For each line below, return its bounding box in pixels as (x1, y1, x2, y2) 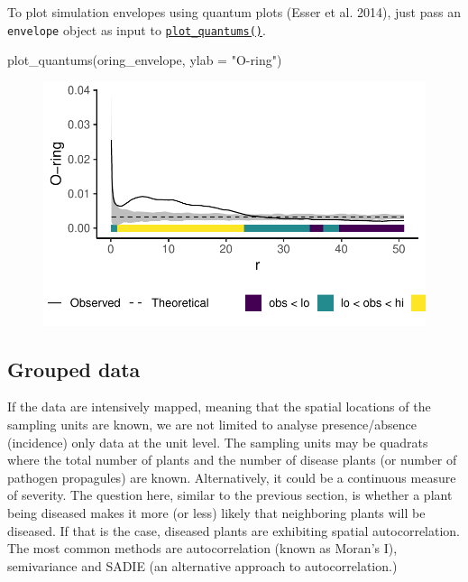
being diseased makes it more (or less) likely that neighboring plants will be (7, 503, 426, 522)
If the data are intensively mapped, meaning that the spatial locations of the (7, 397, 431, 416)
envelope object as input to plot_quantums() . (7, 20, 266, 39)
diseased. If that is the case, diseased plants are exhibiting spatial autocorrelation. (7, 521, 461, 540)
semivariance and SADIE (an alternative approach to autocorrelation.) (7, 556, 398, 575)
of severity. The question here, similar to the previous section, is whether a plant (7, 485, 453, 504)
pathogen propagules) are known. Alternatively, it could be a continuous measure (7, 467, 456, 486)
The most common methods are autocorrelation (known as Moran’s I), (7, 539, 398, 558)
